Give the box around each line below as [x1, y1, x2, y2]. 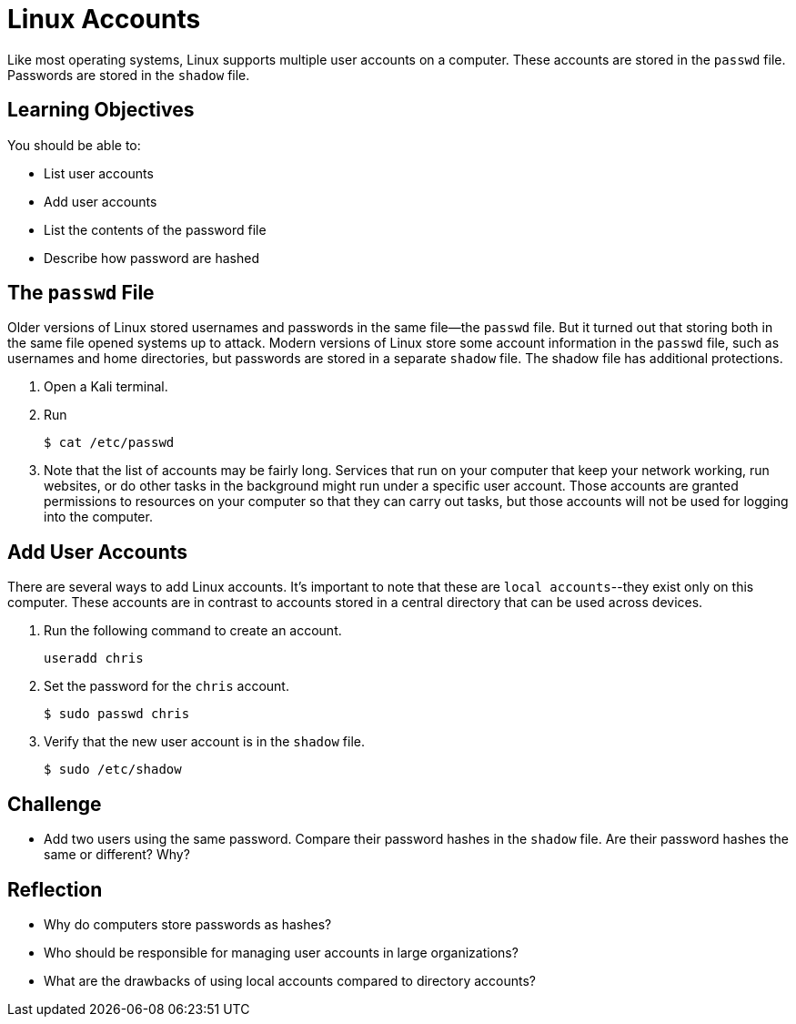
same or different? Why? [44, 847, 190, 863]
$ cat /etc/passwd [44, 435, 175, 451]
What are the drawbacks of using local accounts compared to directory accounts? [44, 972, 536, 989]
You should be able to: [7, 137, 141, 153]
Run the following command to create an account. [44, 623, 342, 639]
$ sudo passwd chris [44, 706, 190, 722]
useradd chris [44, 651, 144, 666]
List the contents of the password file [44, 221, 267, 238]
